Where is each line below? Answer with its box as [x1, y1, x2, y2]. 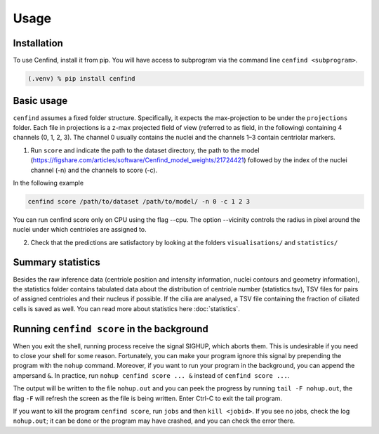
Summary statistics [13, 256, 101, 268]
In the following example [13, 178, 84, 187]
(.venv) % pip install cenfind [27, 74, 136, 83]
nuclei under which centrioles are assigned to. [13, 225, 147, 234]
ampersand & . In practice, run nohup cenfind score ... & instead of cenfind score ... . [13, 371, 290, 379]
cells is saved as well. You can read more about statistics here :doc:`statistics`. [13, 304, 240, 313]
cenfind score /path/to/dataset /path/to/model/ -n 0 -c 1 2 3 [27, 197, 251, 205]
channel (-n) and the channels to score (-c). [30, 166, 158, 174]
